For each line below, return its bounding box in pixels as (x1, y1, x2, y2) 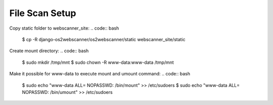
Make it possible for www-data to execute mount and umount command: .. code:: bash (9, 71, 191, 77)
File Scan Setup (9, 8, 76, 19)
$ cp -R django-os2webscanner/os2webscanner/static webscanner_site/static (22, 36, 186, 42)
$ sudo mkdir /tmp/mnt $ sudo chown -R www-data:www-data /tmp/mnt (22, 59, 174, 65)
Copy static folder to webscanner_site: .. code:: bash (9, 25, 119, 31)
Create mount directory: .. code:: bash (9, 48, 89, 54)
